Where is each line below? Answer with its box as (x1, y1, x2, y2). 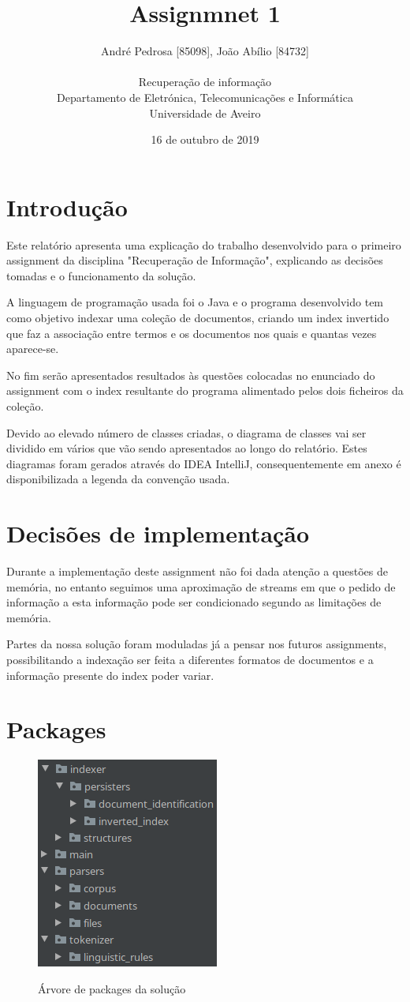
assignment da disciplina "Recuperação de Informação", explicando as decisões (6, 252, 383, 268)
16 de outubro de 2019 (151, 131, 259, 148)
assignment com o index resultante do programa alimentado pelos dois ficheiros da (6, 382, 404, 399)
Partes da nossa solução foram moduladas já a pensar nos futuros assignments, (6, 636, 387, 652)
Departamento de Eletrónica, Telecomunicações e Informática (57, 88, 353, 105)
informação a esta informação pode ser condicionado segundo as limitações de (6, 594, 382, 610)
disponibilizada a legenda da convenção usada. (6, 471, 230, 487)
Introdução (6, 190, 128, 223)
